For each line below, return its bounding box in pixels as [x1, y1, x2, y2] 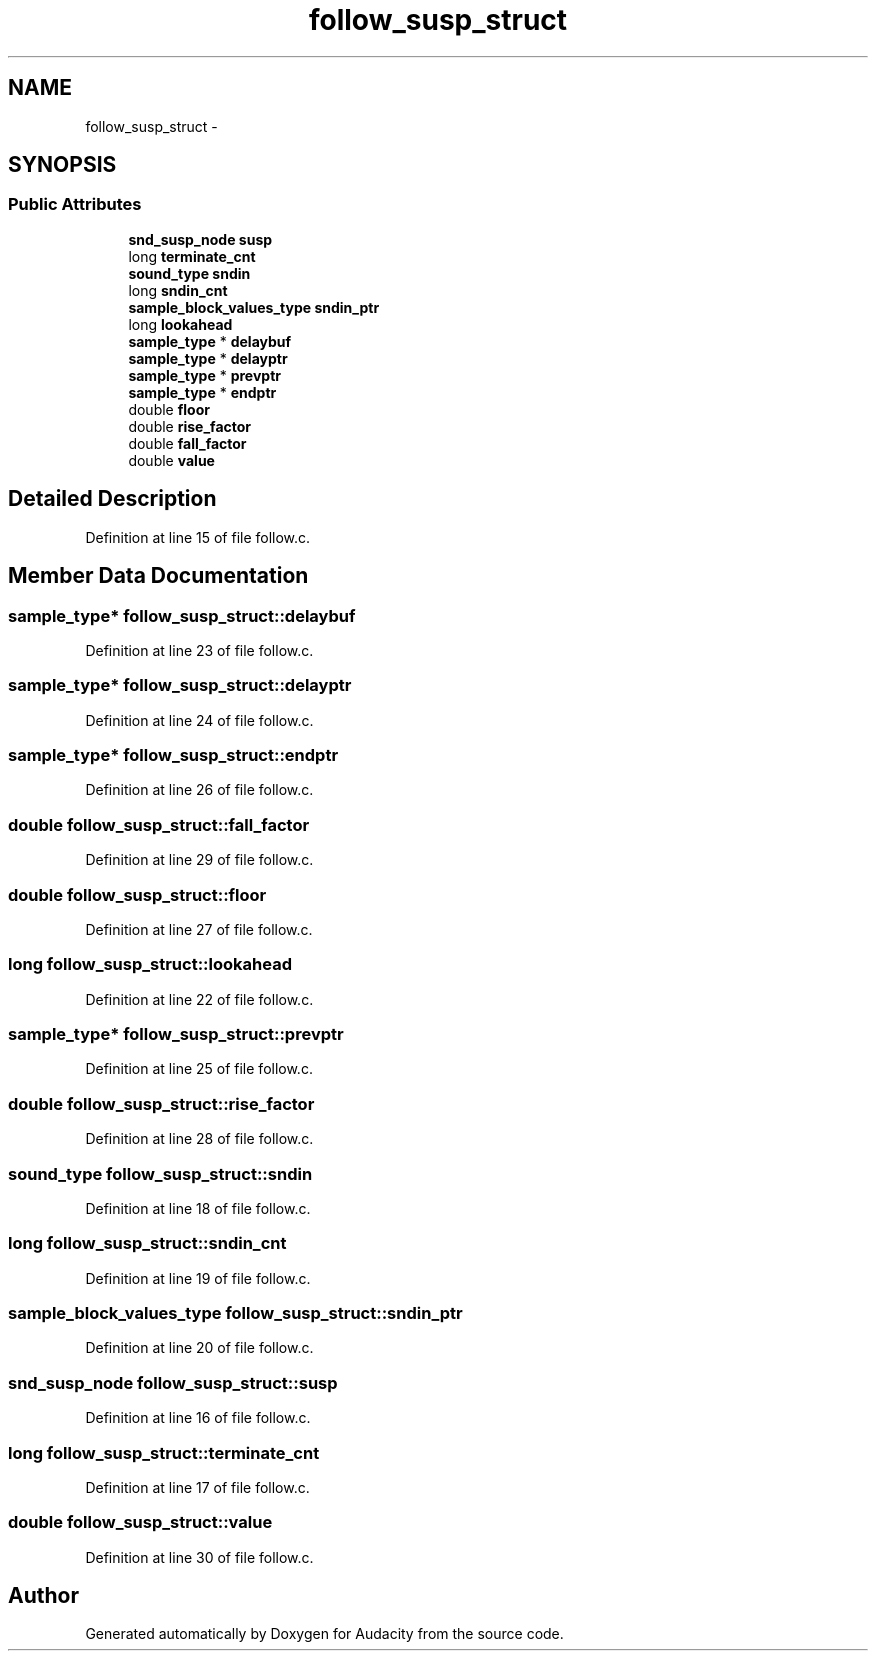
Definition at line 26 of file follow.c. [85, 781, 314, 799]
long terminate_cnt [128, 247, 256, 265]
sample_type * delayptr [128, 349, 288, 367]
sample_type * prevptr [128, 366, 282, 384]
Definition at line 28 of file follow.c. [85, 1130, 314, 1148]
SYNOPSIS [8, 152, 117, 178]
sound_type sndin [128, 264, 251, 282]
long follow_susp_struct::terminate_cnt [8, 1442, 320, 1463]
